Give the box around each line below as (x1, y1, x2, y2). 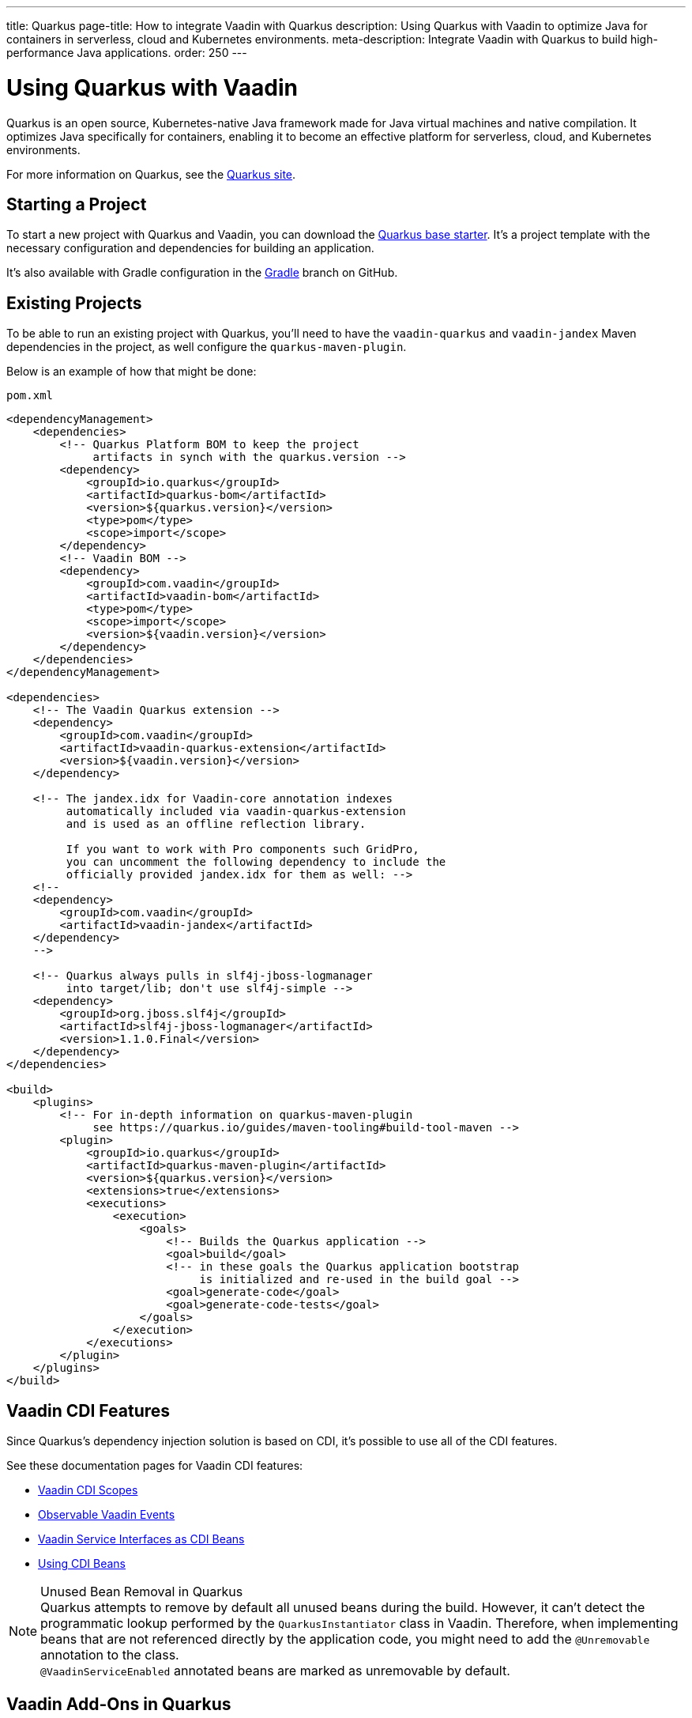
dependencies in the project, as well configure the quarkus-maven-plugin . (6, 340, 407, 354)
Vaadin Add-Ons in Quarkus (6, 1694, 231, 1715)
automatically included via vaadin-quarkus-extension (66, 805, 406, 818)
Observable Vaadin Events (38, 1508, 175, 1522)
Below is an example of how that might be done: (6, 364, 257, 379)
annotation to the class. (40, 1647, 179, 1663)
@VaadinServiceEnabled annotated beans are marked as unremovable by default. (40, 1663, 510, 1679)
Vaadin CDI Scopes (38, 1483, 138, 1497)
